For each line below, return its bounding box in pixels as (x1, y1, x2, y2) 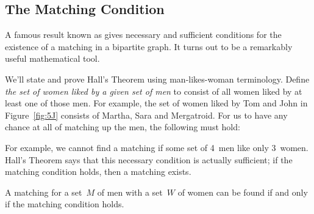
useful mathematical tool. (5, 52, 100, 65)
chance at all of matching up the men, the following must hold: (5, 120, 240, 133)
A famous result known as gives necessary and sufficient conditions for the (5, 28, 282, 41)
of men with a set (97, 185, 163, 198)
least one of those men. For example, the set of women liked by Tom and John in (5, 97, 308, 109)
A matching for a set (5, 185, 82, 198)
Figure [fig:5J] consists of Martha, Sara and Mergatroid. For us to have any (5, 108, 288, 121)
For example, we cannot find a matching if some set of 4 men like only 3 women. (5, 141, 309, 153)
